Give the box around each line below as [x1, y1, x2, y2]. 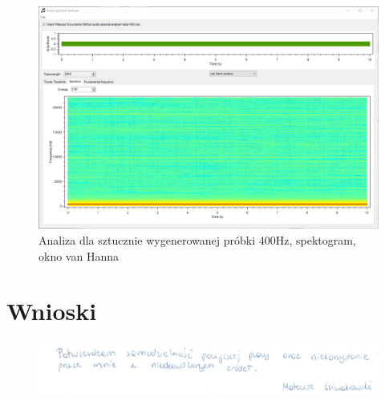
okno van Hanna [38, 247, 119, 264]
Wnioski [6, 294, 97, 327]
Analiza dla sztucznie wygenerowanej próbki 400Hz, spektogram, [38, 232, 356, 249]
